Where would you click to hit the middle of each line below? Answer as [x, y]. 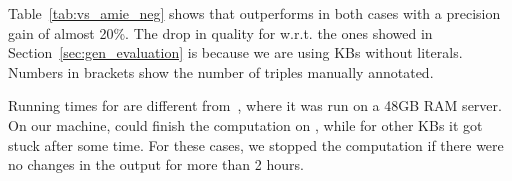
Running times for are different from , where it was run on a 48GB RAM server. [255, 105]
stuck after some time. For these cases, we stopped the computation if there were [256, 144]
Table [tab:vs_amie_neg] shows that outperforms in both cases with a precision [254, 13]
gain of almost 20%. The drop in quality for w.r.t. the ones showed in [220, 32]
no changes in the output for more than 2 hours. [156, 164]
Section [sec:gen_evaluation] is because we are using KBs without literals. [235, 52]
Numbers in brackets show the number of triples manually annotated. [221, 71]
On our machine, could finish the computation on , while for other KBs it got [245, 124]
